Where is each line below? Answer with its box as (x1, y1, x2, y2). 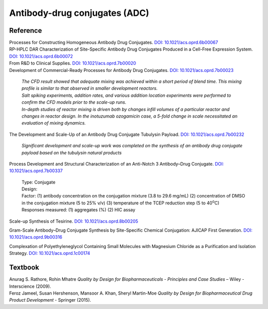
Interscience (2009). (9, 283, 52, 289)
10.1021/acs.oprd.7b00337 (9, 168, 63, 174)
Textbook (9, 263, 39, 272)
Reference (9, 26, 42, 35)
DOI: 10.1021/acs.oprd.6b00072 (9, 53, 73, 59)
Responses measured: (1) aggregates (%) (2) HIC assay (21, 207, 135, 213)
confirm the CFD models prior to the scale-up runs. (21, 99, 127, 105)
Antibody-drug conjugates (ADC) (9, 7, 149, 18)
